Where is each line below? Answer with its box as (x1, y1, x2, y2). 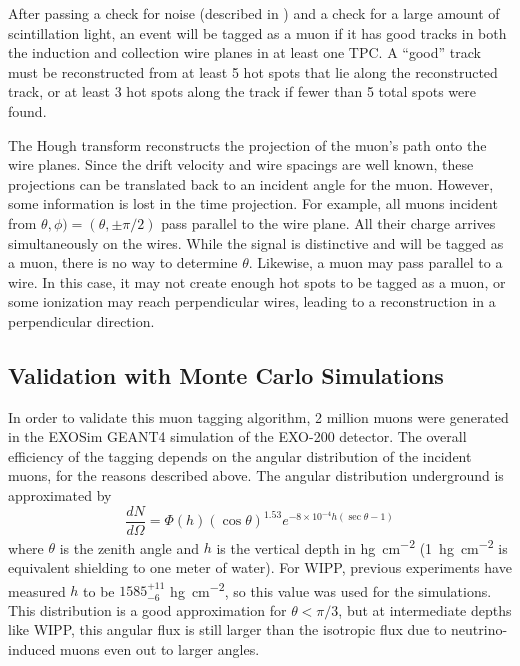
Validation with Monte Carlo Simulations (8, 359, 444, 390)
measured (8, 580, 66, 601)
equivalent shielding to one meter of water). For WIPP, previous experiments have (8, 556, 512, 577)
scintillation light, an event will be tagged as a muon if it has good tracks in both (8, 22, 507, 43)
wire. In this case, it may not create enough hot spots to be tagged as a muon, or (8, 271, 506, 292)
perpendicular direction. (8, 310, 155, 331)
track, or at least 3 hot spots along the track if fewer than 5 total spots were (8, 81, 476, 102)
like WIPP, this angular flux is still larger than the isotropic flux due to (8, 619, 447, 640)
